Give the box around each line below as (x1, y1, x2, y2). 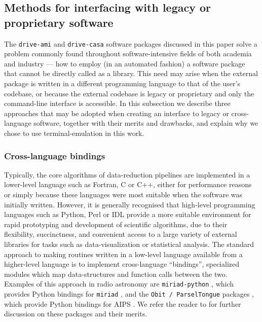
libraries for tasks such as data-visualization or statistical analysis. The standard (4, 238, 254, 249)
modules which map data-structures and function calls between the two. (4, 268, 228, 279)
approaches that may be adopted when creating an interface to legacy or (4, 108, 229, 118)
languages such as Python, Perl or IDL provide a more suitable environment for (4, 209, 251, 220)
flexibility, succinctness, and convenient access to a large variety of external (4, 229, 237, 239)
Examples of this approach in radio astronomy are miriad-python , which (4, 278, 234, 289)
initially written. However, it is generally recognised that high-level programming (4, 199, 255, 209)
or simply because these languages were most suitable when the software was (4, 189, 243, 199)
